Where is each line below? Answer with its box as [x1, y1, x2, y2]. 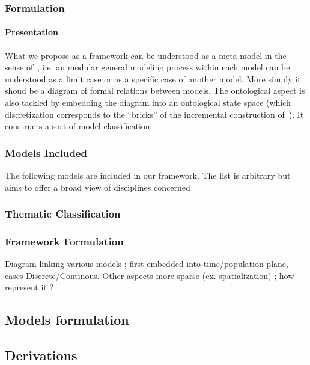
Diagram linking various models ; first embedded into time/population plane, [5, 257, 288, 270]
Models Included [5, 145, 87, 160]
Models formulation [5, 310, 129, 329]
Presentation [5, 26, 59, 38]
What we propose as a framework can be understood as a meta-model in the [5, 49, 287, 61]
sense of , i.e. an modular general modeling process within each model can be [5, 61, 290, 73]
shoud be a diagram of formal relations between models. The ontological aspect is [5, 84, 305, 97]
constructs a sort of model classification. [5, 120, 153, 132]
